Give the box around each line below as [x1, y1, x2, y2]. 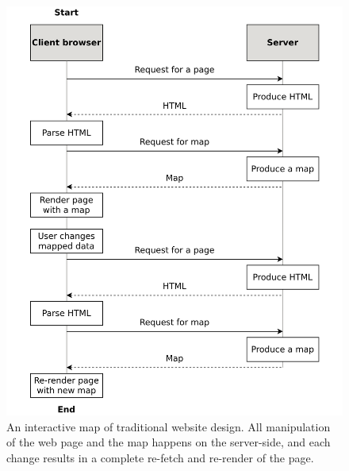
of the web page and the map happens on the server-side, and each [6, 434, 331, 450]
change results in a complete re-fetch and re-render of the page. [6, 449, 314, 465]
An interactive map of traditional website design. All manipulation [6, 418, 331, 434]
